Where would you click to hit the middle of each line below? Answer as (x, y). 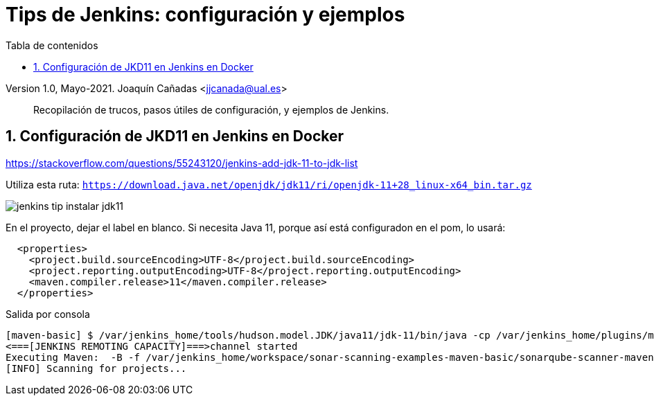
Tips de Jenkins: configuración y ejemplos (205, 15)
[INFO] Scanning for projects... (96, 368)
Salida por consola (48, 314)
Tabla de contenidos (52, 45)
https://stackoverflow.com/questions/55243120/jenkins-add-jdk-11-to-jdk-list (182, 163)
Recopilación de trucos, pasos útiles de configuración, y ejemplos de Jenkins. (211, 109)
